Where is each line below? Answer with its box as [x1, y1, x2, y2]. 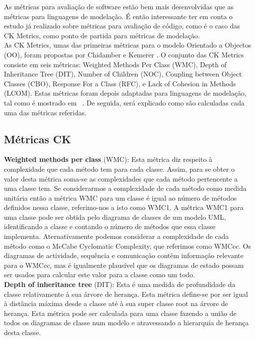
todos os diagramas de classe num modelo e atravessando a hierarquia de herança [4, 317, 249, 328]
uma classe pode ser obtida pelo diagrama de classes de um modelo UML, [4, 211, 226, 222]
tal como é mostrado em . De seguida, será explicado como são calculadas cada [4, 97, 245, 107]
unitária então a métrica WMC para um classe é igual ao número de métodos [4, 192, 237, 203]
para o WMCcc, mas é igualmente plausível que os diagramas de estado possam [4, 260, 244, 270]
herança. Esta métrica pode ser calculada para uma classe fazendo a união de [4, 308, 237, 318]
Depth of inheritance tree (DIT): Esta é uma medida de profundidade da [4, 279, 235, 289]
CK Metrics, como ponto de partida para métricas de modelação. [4, 30, 200, 40]
